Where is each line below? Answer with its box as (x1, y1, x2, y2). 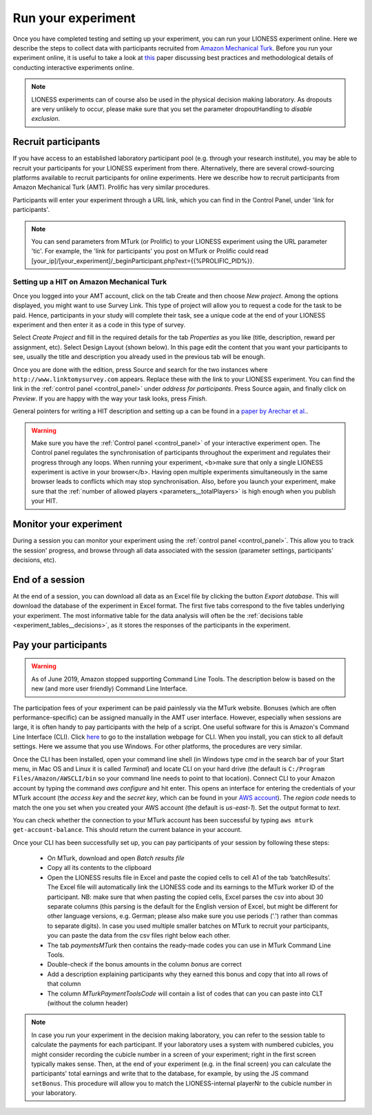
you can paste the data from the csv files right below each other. (47, 931, 231, 940)
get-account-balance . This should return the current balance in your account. (12, 826, 242, 834)
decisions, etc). (12, 556, 56, 564)
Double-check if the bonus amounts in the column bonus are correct (47, 960, 242, 969)
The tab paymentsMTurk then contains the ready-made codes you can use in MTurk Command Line (47, 941, 331, 949)
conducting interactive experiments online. (12, 63, 134, 72)
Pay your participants (12, 639, 107, 650)
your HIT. (31, 497, 58, 505)
